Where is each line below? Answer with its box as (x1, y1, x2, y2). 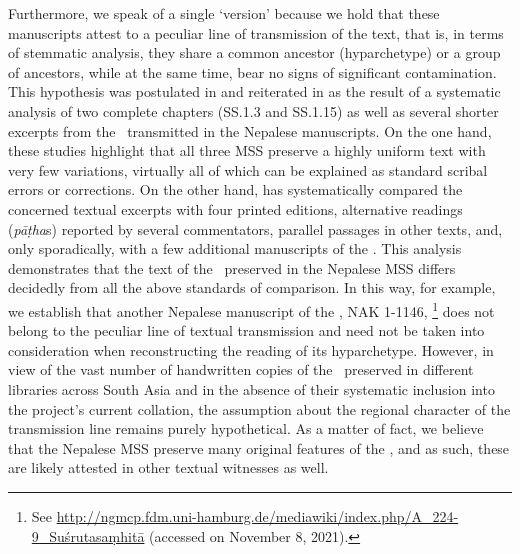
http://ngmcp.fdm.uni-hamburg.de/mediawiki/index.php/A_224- (56, 505, 459, 526)
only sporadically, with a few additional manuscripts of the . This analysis (8, 238, 462, 259)
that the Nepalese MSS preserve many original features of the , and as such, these (8, 437, 510, 458)
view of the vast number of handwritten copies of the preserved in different (8, 359, 474, 380)
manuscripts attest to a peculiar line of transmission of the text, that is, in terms (8, 22, 504, 43)
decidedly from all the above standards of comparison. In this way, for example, (8, 277, 496, 298)
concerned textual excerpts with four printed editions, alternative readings (8, 198, 463, 219)
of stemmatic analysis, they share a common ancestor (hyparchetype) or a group (8, 42, 501, 63)
